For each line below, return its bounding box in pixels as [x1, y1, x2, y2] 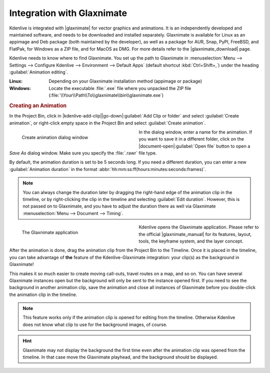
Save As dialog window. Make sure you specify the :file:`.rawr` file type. [9, 150, 157, 156]
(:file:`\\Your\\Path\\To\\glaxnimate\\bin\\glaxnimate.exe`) [48, 92, 164, 98]
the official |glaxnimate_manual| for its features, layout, [138, 231, 252, 237]
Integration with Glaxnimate [9, 7, 127, 18]
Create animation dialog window [21, 134, 88, 140]
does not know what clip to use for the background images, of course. [22, 321, 167, 327]
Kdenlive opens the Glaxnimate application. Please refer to [138, 224, 259, 230]
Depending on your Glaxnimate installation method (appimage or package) [48, 78, 202, 84]
